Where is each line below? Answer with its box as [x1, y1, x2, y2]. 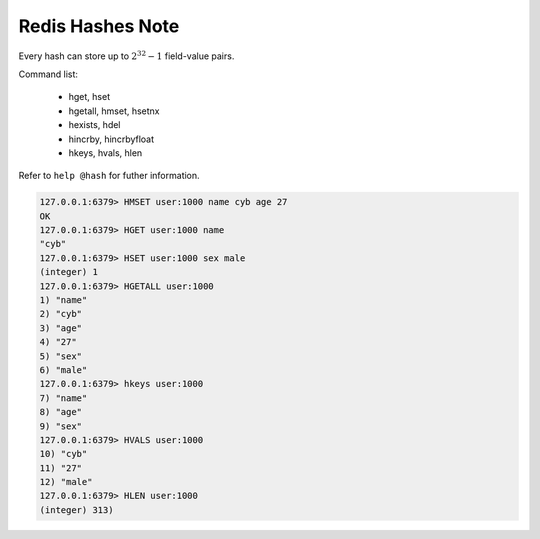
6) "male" [39, 364, 88, 375]
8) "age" [39, 406, 83, 418]
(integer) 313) [39, 504, 114, 515]
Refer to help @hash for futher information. [18, 170, 200, 182]
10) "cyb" [39, 448, 88, 460]
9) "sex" [39, 420, 83, 432]
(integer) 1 [39, 266, 99, 278]
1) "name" [39, 295, 88, 305]
